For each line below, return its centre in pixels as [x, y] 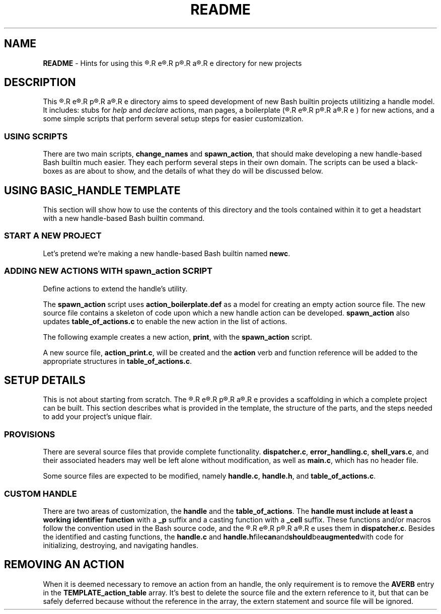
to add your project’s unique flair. [97, 417]
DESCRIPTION [40, 83]
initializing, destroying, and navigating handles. [121, 545]
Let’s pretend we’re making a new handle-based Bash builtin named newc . [167, 253]
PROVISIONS [30, 434]
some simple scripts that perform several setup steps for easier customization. [173, 119]
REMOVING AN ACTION [64, 565]
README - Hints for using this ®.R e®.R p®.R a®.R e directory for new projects [172, 63]
